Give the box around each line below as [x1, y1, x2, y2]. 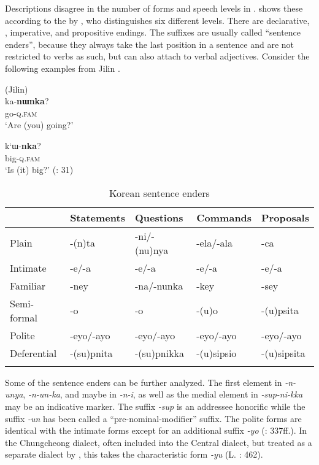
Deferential [10, 345, 57, 360]
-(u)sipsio [196, 345, 237, 360]
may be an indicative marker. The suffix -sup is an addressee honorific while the [5, 399, 306, 412]
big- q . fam [5, 151, 40, 164]
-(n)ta [70, 236, 96, 250]
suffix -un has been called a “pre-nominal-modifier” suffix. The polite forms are [5, 412, 302, 425]
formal [10, 310, 37, 325]
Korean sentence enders [109, 185, 210, 200]
